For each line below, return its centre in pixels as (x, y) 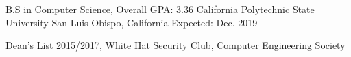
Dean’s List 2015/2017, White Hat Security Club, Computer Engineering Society (175, 45)
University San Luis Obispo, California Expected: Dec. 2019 (132, 22)
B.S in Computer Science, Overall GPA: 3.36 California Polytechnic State (160, 9)
